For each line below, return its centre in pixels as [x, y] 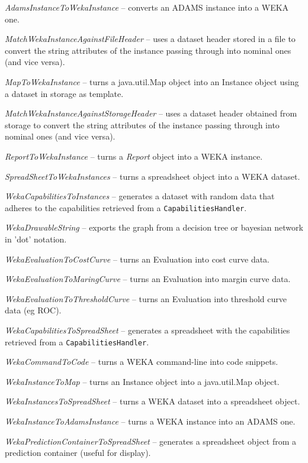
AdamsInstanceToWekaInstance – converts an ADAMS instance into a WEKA [147, 7]
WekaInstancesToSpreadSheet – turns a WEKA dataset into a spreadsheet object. [153, 401]
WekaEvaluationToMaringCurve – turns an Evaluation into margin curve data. [148, 279]
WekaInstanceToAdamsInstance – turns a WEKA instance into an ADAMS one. [150, 421]
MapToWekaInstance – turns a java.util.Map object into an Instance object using [152, 81]
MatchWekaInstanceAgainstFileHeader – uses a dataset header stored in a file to [150, 39]
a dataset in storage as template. [64, 93]
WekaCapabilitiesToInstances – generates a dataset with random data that [140, 196]
